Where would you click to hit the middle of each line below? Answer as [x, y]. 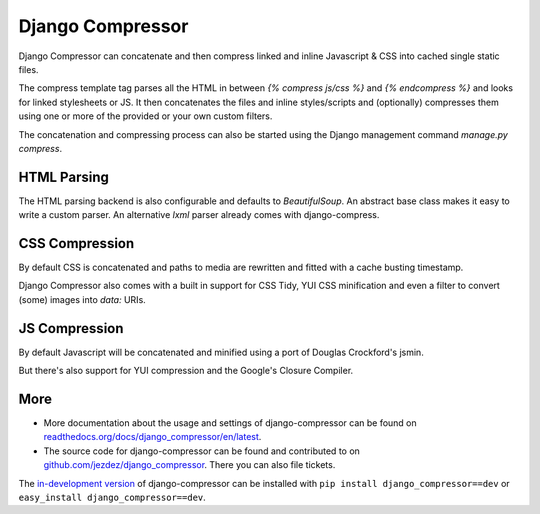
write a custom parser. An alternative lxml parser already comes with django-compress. [199, 215]
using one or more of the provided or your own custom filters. [145, 116]
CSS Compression [76, 243]
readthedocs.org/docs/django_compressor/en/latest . [152, 437]
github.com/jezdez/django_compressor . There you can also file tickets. [189, 465]
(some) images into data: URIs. [82, 299]
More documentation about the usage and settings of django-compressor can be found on [230, 423]
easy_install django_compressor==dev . [112, 497]
